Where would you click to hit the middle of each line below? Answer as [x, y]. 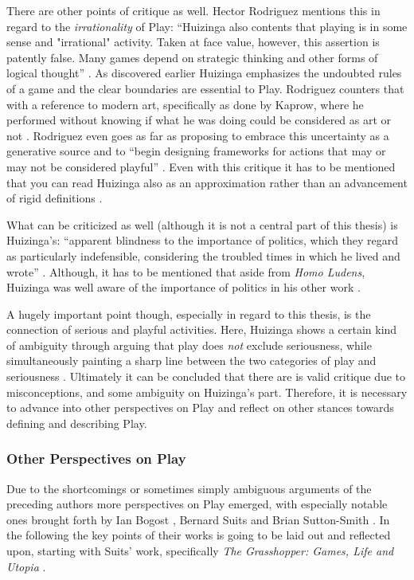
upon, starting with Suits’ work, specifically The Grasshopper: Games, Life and [200, 551]
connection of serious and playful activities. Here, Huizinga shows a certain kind [202, 329]
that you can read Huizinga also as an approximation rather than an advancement [207, 182]
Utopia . [26, 566]
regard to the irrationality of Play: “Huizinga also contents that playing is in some [207, 26]
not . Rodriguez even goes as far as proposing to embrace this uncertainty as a [198, 135]
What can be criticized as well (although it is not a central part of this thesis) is [202, 224]
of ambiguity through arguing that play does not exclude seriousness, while [189, 345]
